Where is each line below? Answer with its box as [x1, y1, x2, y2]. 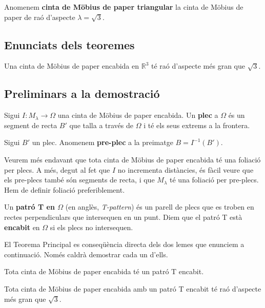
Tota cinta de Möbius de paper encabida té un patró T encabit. [4, 266, 204, 277]
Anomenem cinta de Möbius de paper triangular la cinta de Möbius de [4, 2, 243, 12]
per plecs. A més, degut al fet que [4, 164, 110, 175]
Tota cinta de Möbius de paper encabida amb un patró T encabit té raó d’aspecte [4, 283, 261, 294]
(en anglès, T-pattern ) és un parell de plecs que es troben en [65, 201, 254, 212]
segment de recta [4, 119, 57, 130]
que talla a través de [69, 119, 134, 130]
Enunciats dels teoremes [4, 36, 135, 52]
